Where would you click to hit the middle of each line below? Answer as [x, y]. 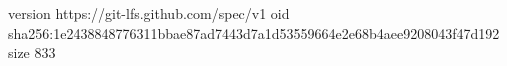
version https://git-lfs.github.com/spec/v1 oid [149, 13]
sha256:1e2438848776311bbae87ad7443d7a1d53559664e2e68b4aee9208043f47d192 [254, 32]
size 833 [32, 52]
